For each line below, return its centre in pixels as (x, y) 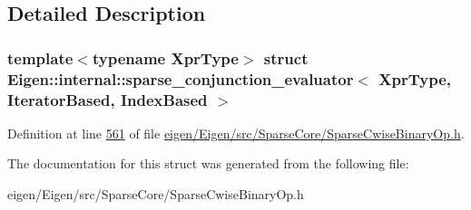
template (40, 57)
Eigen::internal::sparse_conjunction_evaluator (181, 78)
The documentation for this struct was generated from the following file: (208, 163)
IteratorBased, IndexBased (108, 99)
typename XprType (165, 57)
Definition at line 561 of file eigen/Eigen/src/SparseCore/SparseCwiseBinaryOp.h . (236, 133)
